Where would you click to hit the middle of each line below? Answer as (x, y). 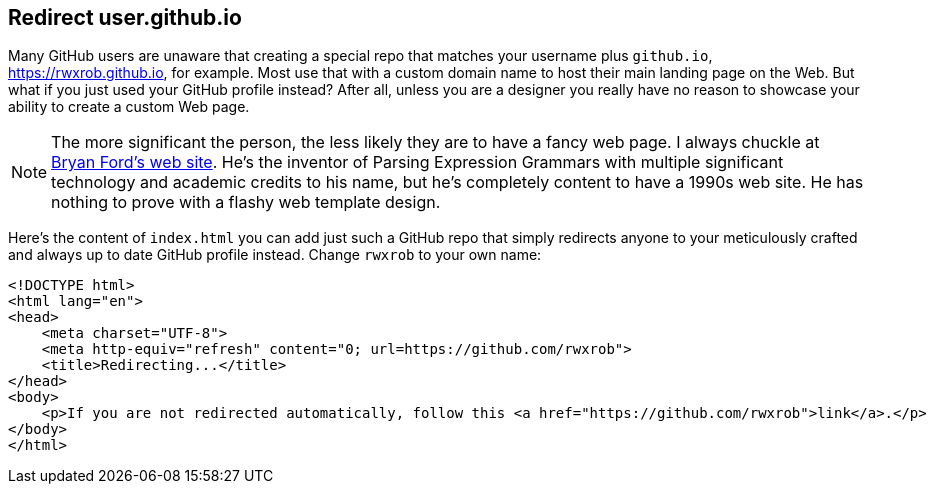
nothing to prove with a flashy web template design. (246, 202)
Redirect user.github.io (125, 17)
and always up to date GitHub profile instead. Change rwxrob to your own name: (275, 255)
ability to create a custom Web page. (129, 107)
